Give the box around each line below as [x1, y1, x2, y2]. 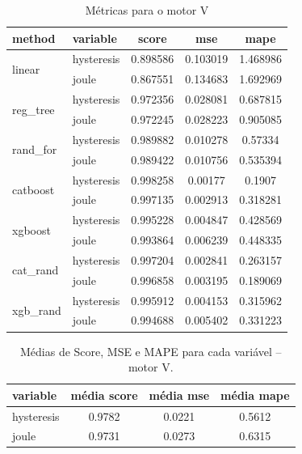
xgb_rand [12, 301, 61, 318]
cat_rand [12, 261, 59, 278]
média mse [149, 386, 210, 403]
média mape [220, 386, 290, 403]
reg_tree [12, 100, 55, 117]
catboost [12, 180, 55, 197]
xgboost [12, 221, 51, 238]
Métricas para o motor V [85, 2, 209, 18]
